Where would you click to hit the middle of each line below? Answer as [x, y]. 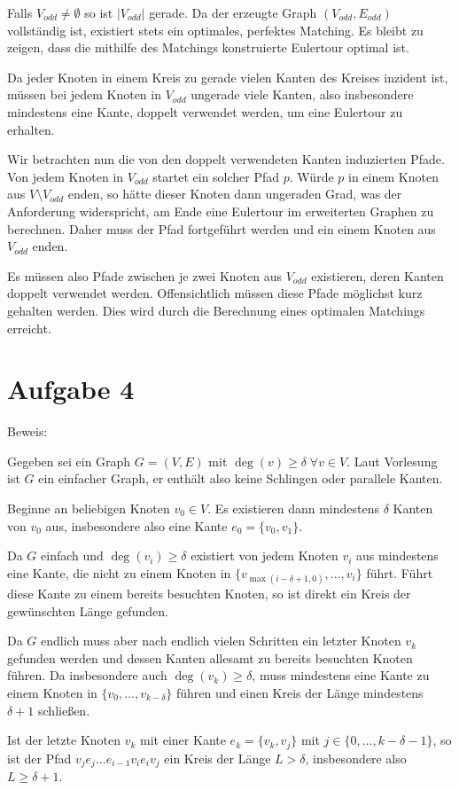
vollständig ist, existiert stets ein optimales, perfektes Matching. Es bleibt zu [215, 30]
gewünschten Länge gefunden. [88, 610]
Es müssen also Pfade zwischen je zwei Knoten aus [144, 275]
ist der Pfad [39, 758]
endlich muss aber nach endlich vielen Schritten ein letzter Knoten [221, 641]
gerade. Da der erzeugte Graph [233, 12]
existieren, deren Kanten [377, 275]
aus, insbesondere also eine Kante [136, 525]
